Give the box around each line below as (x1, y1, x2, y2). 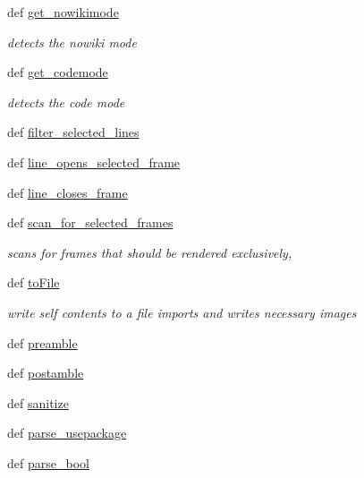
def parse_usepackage (7, 423, 127, 442)
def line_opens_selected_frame (7, 152, 181, 171)
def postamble (7, 363, 84, 382)
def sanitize (7, 393, 69, 412)
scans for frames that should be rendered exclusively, (7, 243, 292, 261)
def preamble (7, 333, 78, 352)
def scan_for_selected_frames (7, 213, 174, 232)
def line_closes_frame (7, 183, 128, 201)
